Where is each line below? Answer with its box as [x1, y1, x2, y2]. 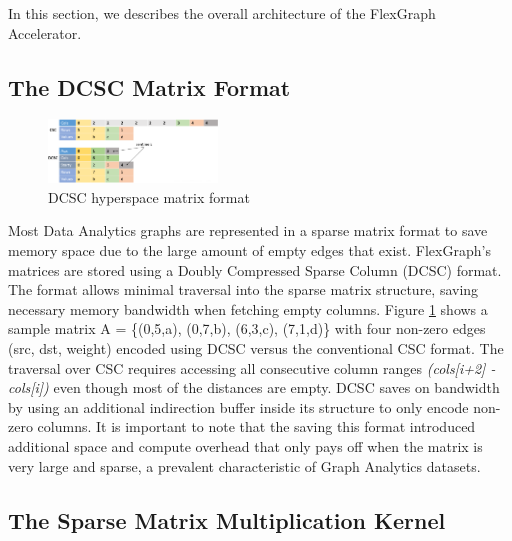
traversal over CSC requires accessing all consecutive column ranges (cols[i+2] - [8, 357, 496, 378]
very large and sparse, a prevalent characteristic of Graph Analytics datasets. [8, 455, 481, 476]
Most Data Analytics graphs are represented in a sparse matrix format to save [8, 220, 488, 241]
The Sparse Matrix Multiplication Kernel [8, 504, 446, 535]
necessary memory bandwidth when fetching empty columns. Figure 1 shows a [8, 298, 488, 319]
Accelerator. [8, 22, 82, 43]
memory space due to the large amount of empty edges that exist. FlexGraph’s [8, 240, 491, 261]
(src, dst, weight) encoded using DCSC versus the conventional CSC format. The [8, 338, 504, 359]
